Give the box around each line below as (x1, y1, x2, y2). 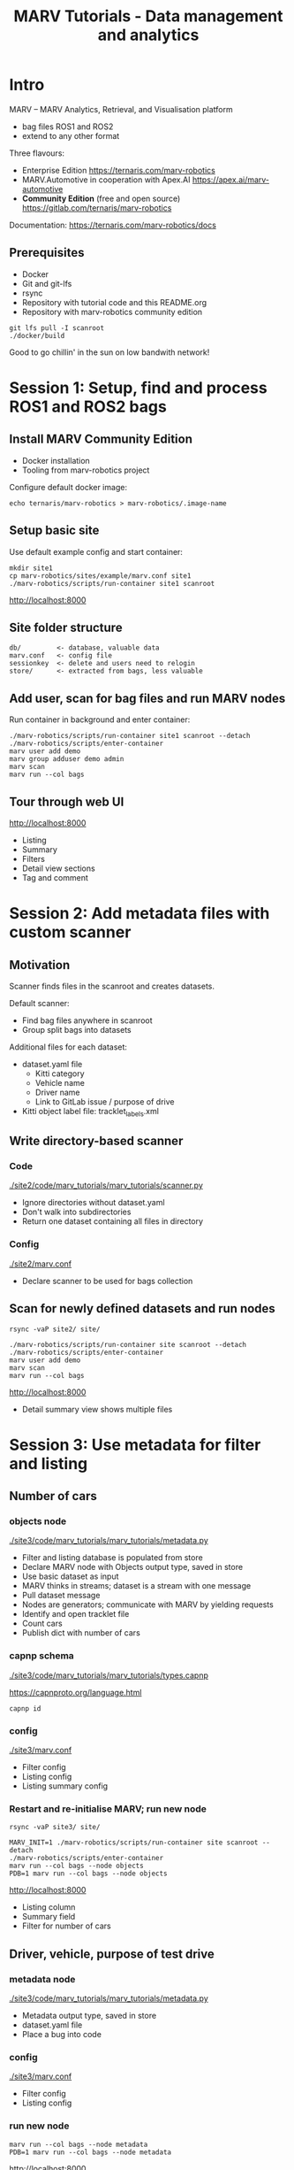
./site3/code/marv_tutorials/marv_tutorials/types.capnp (9, 1670, 209, 1681)
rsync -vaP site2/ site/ (9, 1325, 101, 1334)
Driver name (34, 1087, 81, 1097)
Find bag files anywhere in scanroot (21, 1015, 153, 1026)
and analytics (97, 25, 200, 45)
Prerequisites (9, 245, 85, 260)
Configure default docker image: (9, 481, 128, 492)
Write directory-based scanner (9, 1134, 184, 1149)
